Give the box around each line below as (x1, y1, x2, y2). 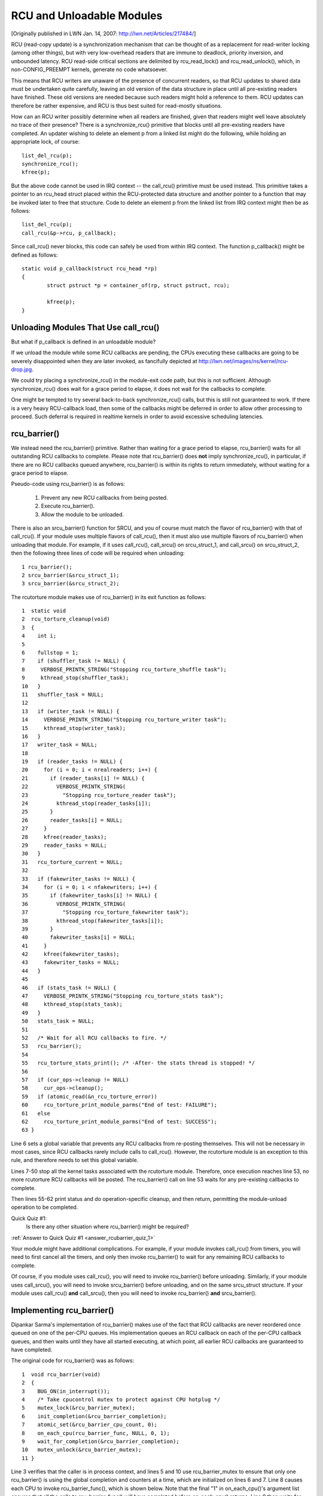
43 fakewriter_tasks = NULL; (22, 959, 120, 966)
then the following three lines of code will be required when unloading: (11, 549, 185, 557)
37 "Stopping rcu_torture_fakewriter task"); (22, 909, 189, 916)
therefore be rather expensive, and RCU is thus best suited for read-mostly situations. (11, 102, 223, 109)
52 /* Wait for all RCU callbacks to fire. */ (22, 1034, 167, 1041)
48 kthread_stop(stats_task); (22, 1001, 123, 1008)
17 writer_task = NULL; (22, 741, 98, 748)
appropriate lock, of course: (11, 138, 80, 145)
